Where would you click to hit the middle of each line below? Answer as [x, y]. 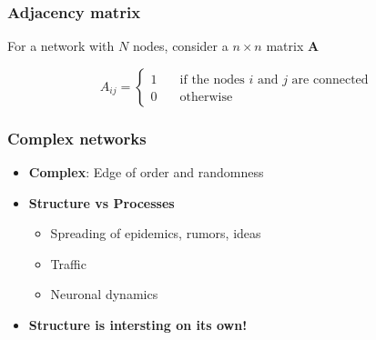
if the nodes [212, 80]
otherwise [206, 97]
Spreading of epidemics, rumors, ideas [156, 233]
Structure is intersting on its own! [138, 325]
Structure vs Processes [102, 202]
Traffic [68, 263]
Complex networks [77, 138]
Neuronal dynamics [104, 294]
